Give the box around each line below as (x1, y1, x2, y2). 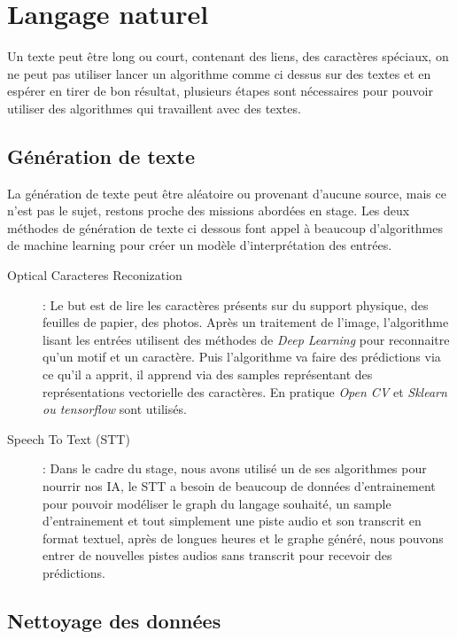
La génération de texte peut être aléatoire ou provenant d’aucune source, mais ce (7, 183, 446, 202)
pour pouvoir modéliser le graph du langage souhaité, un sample (43, 494, 391, 512)
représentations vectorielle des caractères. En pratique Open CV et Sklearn (43, 382, 447, 401)
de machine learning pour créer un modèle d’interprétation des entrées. (7, 236, 392, 254)
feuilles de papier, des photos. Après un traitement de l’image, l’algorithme (43, 313, 449, 331)
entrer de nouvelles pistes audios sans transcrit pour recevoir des (43, 546, 392, 565)
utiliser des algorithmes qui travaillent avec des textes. (7, 98, 301, 117)
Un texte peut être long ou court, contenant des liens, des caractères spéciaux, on (7, 47, 449, 66)
